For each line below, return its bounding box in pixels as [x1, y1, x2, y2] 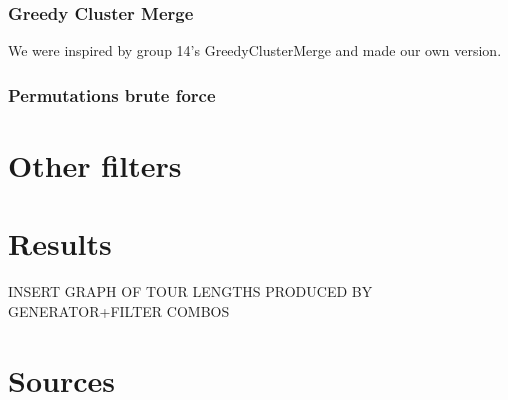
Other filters [8, 144, 182, 185]
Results [8, 223, 112, 264]
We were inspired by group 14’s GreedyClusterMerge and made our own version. [8, 40, 502, 61]
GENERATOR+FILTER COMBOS [8, 300, 230, 321]
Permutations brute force [8, 82, 216, 107]
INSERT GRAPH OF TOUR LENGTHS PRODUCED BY [8, 281, 373, 302]
